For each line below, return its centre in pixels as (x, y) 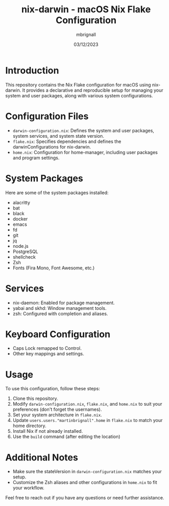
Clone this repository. (35, 398)
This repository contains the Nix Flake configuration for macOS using (78, 85)
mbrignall (86, 34)
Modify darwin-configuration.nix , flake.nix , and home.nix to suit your (87, 404)
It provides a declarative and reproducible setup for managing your (93, 90)
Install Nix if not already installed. (48, 431)
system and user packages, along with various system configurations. (79, 95)
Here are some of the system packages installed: (57, 193)
